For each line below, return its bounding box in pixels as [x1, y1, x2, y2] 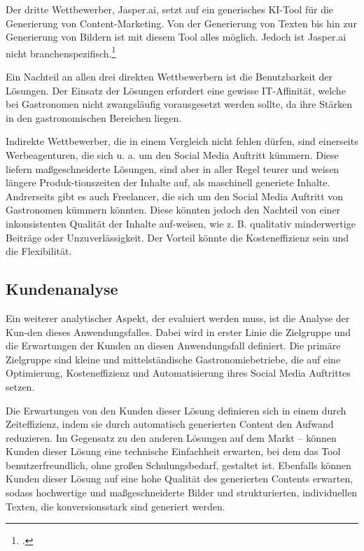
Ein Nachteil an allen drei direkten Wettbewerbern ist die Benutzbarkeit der [6, 69, 332, 84]
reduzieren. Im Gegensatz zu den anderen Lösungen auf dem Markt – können [6, 430, 337, 445]
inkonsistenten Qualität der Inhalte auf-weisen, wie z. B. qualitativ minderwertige [6, 216, 356, 230]
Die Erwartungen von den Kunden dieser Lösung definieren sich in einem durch [6, 403, 346, 417]
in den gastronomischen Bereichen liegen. [6, 110, 182, 125]
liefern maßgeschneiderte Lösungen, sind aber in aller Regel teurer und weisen [6, 161, 339, 176]
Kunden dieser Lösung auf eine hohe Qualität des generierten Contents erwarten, [6, 471, 353, 486]
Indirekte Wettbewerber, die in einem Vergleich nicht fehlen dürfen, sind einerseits [6, 134, 358, 148]
